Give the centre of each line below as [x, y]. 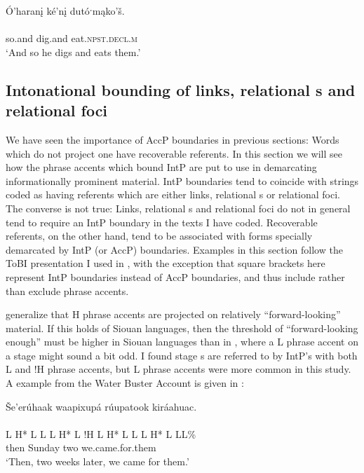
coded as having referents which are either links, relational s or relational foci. [173, 194]
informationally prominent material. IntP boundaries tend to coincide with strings [182, 180]
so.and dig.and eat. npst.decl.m [72, 38]
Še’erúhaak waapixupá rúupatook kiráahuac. [101, 406]
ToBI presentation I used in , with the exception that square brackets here [166, 263]
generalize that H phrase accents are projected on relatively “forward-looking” [173, 314]
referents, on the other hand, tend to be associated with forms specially [159, 236]
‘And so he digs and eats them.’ [73, 52]
